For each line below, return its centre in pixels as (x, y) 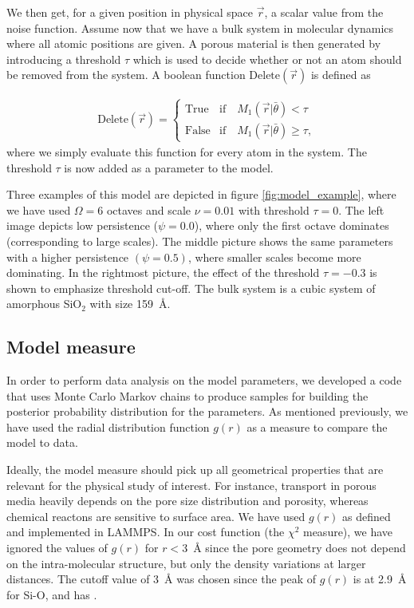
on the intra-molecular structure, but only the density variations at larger (186, 563)
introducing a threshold (64, 59)
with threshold (274, 209)
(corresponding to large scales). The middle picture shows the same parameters (200, 241)
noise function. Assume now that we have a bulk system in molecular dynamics (200, 28)
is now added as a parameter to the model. (169, 167)
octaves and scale (149, 209)
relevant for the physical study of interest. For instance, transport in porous (191, 485)
